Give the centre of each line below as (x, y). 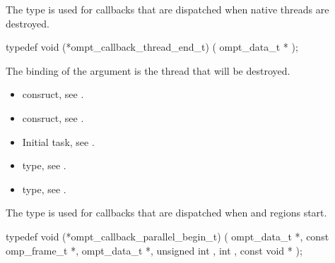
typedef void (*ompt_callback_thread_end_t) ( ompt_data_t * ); (152, 47)
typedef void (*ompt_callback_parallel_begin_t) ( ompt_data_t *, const (167, 236)
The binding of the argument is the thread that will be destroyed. (148, 70)
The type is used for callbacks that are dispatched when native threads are (167, 9)
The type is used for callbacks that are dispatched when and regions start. (166, 213)
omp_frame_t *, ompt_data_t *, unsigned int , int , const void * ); (154, 250)
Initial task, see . (58, 141)
